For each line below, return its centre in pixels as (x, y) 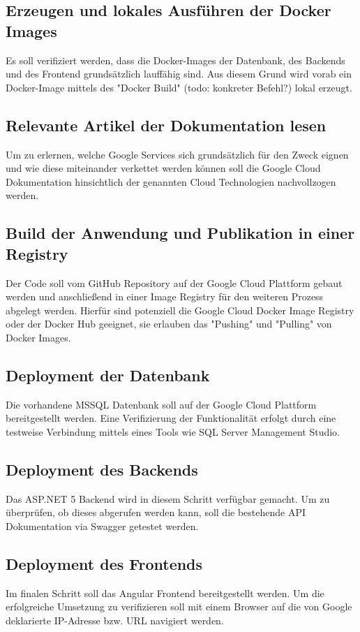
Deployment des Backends (102, 469)
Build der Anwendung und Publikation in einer (180, 233)
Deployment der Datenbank (108, 375)
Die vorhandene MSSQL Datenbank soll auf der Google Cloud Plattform (161, 404)
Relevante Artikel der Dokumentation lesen (166, 125)
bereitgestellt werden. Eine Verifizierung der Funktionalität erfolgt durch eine (171, 418)
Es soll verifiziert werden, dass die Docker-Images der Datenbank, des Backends (175, 60)
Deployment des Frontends (104, 563)
